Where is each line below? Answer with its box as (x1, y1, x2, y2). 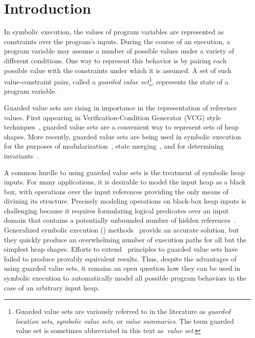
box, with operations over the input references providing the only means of (4, 186, 229, 196)
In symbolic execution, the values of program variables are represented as (4, 26, 224, 37)
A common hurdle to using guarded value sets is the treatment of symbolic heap (4, 167, 245, 177)
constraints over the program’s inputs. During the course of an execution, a (4, 36, 230, 46)
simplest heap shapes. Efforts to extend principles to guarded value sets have (4, 244, 238, 254)
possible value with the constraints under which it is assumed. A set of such (4, 65, 231, 75)
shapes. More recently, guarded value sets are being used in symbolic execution (4, 131, 241, 141)
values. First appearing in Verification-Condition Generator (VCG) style (4, 112, 221, 122)
